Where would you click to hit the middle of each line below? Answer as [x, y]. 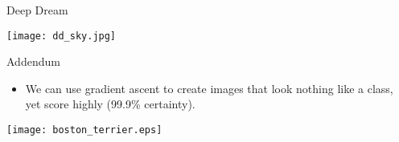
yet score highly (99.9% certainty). [110, 104]
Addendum [33, 61]
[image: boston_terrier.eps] [84, 130]
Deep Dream [37, 10]
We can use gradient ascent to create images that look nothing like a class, [209, 88]
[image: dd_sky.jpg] [62, 36]
